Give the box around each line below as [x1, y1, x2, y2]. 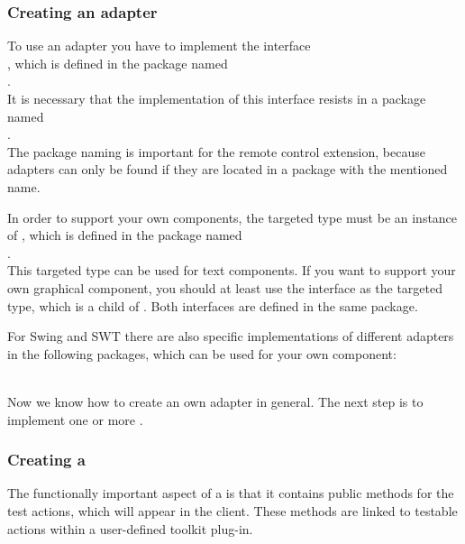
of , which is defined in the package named [7, 226, 242, 244]
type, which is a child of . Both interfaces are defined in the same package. [7, 296, 418, 315]
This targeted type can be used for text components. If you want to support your [7, 261, 456, 280]
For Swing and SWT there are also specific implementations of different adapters [7, 327, 454, 346]
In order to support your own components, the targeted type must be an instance [7, 207, 458, 226]
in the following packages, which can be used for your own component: [7, 344, 397, 363]
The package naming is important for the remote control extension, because [7, 142, 425, 161]
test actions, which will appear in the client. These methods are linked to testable [7, 501, 458, 520]
